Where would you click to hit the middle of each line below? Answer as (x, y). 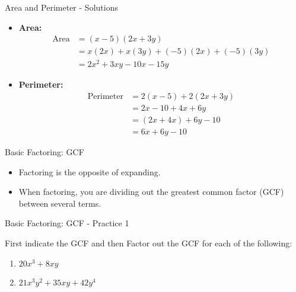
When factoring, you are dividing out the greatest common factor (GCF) (151, 192)
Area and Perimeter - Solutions (61, 7)
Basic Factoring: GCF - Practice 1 (67, 223)
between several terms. (60, 203)
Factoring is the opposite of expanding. (90, 171)
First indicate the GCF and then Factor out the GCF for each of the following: (149, 243)
